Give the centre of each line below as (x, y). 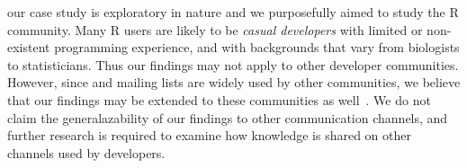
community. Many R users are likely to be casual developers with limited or (215, 29)
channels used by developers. (86, 152)
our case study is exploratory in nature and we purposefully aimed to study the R (233, 12)
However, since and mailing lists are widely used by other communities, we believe (234, 82)
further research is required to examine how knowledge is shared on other (209, 135)
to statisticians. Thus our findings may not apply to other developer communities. (233, 64)
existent (29, 47)
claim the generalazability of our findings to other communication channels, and (228, 117)
